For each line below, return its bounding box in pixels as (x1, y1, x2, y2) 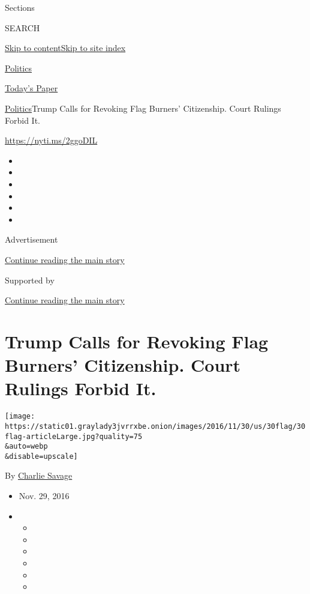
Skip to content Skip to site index (5, 41, 126, 54)
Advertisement (5, 233, 58, 246)
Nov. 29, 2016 (19, 489, 70, 502)
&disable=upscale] (5, 452, 78, 461)
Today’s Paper (5, 82, 58, 94)
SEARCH (5, 21, 40, 34)
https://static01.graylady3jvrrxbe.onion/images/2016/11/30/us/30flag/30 (5, 422, 306, 431)
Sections (5, 1, 35, 13)
